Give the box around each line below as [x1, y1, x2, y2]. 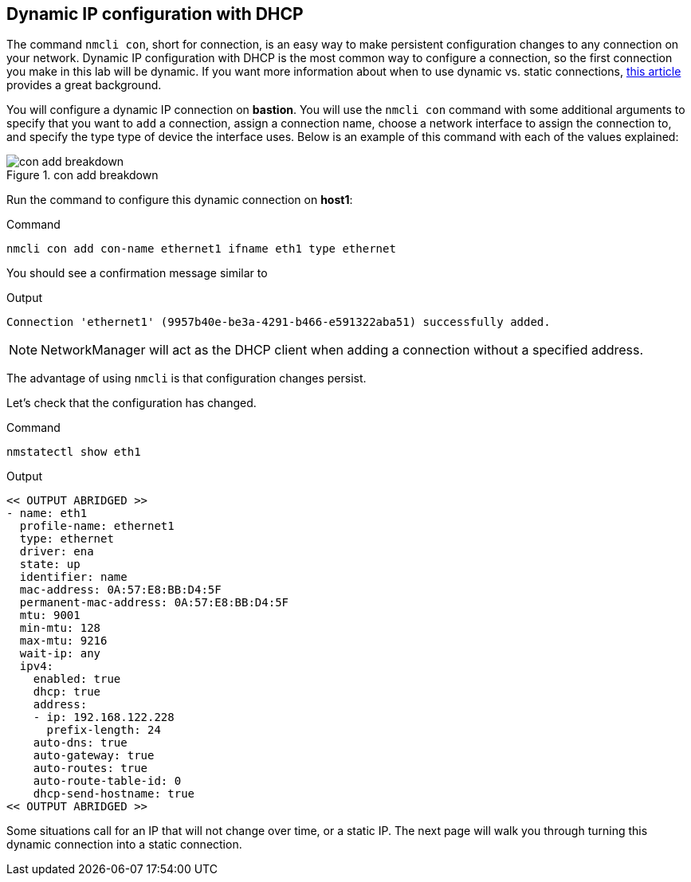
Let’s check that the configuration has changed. [6, 396, 257, 410]
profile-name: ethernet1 [19, 519, 175, 533]
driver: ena [19, 545, 94, 559]
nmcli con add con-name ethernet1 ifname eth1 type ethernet [6, 242, 396, 256]
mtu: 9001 [19, 609, 80, 622]
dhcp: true [33, 685, 101, 699]
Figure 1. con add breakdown [6, 168, 159, 182]
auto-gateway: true [33, 749, 155, 762]
